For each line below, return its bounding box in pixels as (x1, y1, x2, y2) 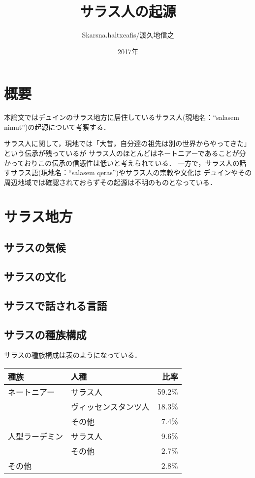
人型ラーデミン (8, 430, 64, 442)
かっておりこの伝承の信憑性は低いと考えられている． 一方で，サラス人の (4, 157, 240, 168)
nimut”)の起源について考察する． (4, 121, 110, 132)
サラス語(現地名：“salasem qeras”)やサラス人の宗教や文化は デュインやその (10, 167, 252, 178)
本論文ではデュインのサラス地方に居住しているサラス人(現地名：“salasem (4, 112, 239, 122)
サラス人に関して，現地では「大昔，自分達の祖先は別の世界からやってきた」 (4, 138, 251, 148)
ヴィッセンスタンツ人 (71, 401, 150, 412)
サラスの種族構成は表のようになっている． (4, 350, 142, 360)
